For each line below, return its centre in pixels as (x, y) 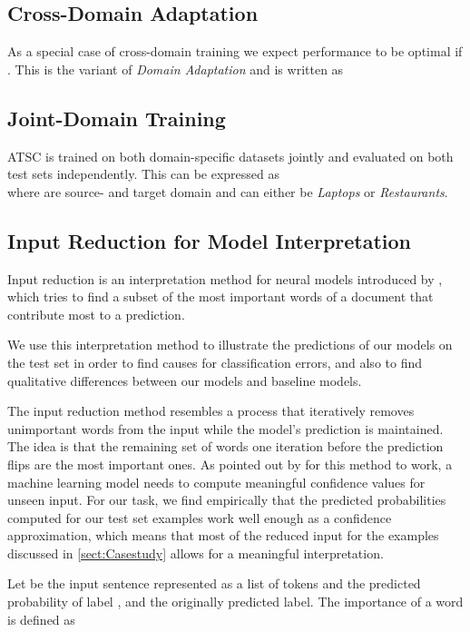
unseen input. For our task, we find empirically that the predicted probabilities (227, 500)
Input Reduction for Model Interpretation (210, 240)
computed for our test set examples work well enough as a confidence (200, 517)
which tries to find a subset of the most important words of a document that (220, 296)
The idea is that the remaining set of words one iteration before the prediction (225, 446)
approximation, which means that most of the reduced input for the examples (223, 535)
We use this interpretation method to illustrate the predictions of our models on (230, 345)
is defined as (41, 619)
